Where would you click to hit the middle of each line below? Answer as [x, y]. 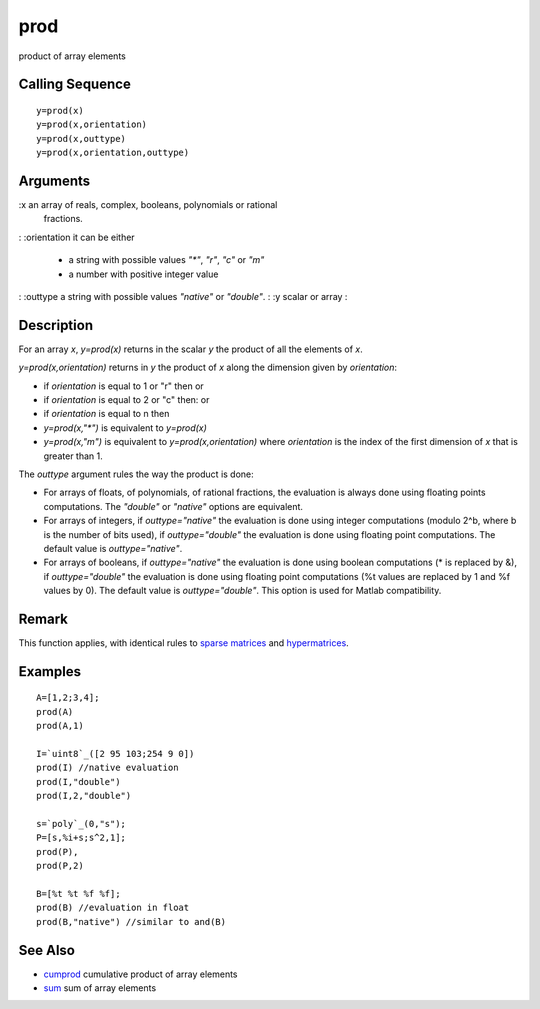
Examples [50, 671]
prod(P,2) [60, 866]
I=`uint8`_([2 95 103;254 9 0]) [115, 754]
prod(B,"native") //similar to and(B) [131, 921]
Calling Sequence [75, 84]
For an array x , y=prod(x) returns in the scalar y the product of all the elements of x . [191, 349]
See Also [46, 950]
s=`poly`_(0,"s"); [81, 823]
